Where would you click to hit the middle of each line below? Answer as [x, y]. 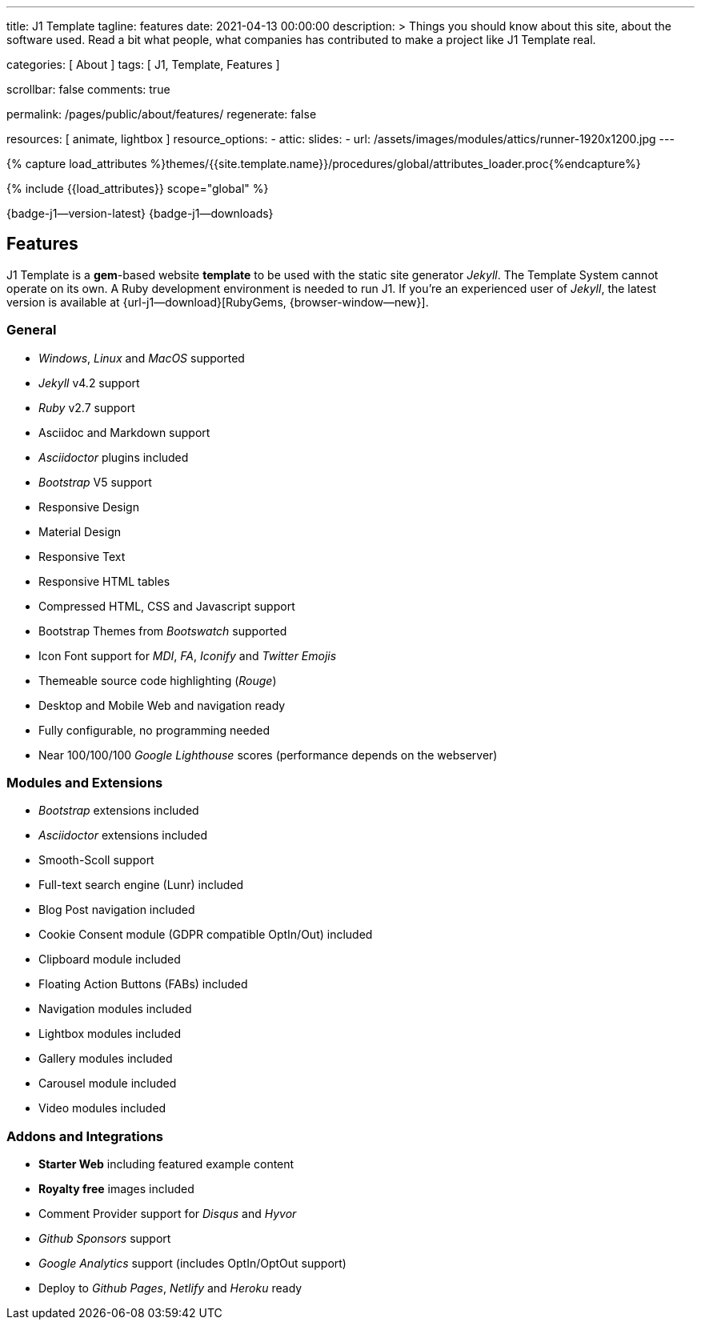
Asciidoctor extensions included [123, 835]
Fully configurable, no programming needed [154, 730]
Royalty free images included [116, 1189]
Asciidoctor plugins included [114, 457]
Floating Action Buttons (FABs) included [143, 984]
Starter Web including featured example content [166, 1164]
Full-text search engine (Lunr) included [141, 885]
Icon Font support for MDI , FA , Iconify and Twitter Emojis [188, 655]
